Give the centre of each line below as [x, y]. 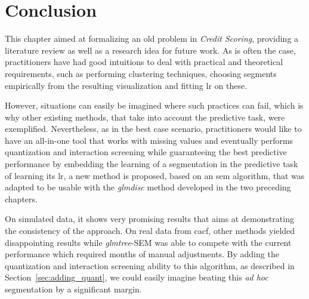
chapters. [21, 198]
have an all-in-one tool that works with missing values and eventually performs [149, 140]
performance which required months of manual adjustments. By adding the [142, 254]
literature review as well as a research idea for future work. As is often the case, [150, 50]
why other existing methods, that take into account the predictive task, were [145, 117]
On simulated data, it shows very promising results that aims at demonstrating [149, 219]
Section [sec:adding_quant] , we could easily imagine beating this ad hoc [137, 277]
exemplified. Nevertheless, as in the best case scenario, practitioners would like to [153, 129]
